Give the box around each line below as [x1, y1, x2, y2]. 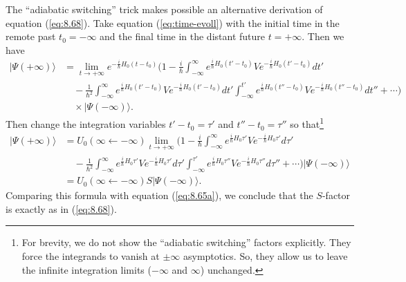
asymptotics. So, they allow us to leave [183, 248, 348, 263]
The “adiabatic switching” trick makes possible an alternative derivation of [6, 2, 323, 16]
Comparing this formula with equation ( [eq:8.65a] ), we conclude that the [6, 188, 313, 203]
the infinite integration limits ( [21, 262, 151, 276]
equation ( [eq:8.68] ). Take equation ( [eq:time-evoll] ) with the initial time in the [6, 15, 340, 30]
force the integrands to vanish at [21, 248, 160, 263]
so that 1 [290, 115, 324, 131]
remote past [6, 29, 56, 44]
